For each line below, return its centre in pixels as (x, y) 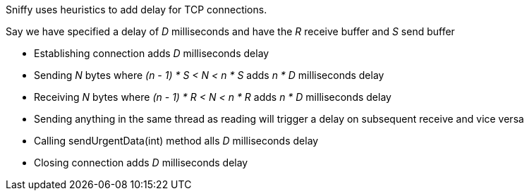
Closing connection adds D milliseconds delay (141, 163)
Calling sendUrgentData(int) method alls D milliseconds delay (176, 141)
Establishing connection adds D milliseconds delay (152, 53)
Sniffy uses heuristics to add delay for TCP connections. (136, 10)
